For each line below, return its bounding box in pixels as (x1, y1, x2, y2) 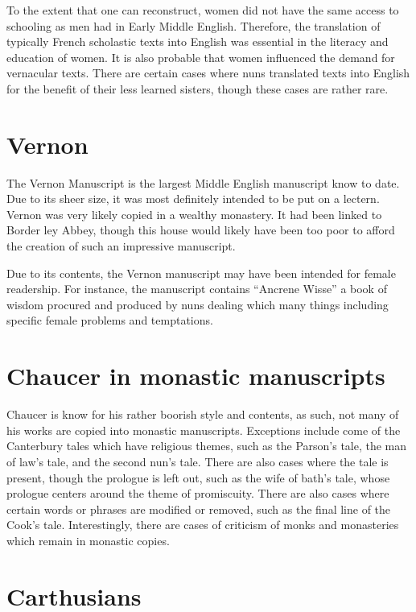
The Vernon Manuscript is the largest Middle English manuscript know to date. (6, 174, 400, 191)
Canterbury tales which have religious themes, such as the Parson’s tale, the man (6, 437, 407, 454)
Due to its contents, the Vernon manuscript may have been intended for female (6, 264, 396, 281)
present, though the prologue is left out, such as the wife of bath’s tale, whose (6, 469, 390, 486)
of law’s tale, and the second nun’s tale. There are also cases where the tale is (6, 453, 389, 469)
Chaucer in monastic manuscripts (6, 359, 385, 392)
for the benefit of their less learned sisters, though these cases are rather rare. (6, 80, 389, 97)
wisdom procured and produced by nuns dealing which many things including (6, 296, 389, 312)
